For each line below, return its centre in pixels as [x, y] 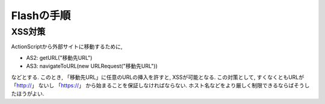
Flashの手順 [41, 16]
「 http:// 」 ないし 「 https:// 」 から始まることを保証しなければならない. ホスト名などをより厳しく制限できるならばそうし [160, 85]
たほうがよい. [28, 94]
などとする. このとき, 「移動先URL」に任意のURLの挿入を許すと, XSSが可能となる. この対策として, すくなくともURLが [157, 77]
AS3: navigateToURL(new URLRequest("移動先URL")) [92, 66]
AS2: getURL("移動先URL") [59, 57]
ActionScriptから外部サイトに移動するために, [67, 47]
